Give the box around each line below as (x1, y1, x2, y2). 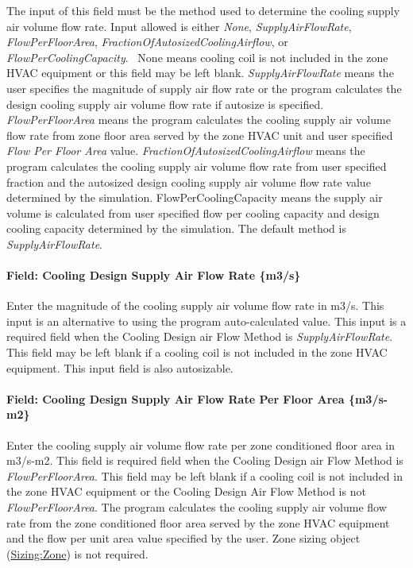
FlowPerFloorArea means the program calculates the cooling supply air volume (6, 111, 391, 128)
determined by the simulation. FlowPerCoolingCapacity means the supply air (6, 189, 383, 206)
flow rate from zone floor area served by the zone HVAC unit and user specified (6, 126, 393, 143)
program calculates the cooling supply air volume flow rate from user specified (6, 157, 387, 174)
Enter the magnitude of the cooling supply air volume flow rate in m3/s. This (6, 297, 384, 314)
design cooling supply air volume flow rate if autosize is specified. (6, 95, 324, 112)
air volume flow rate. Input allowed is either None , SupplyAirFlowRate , (6, 17, 352, 34)
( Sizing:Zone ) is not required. (6, 545, 149, 562)
